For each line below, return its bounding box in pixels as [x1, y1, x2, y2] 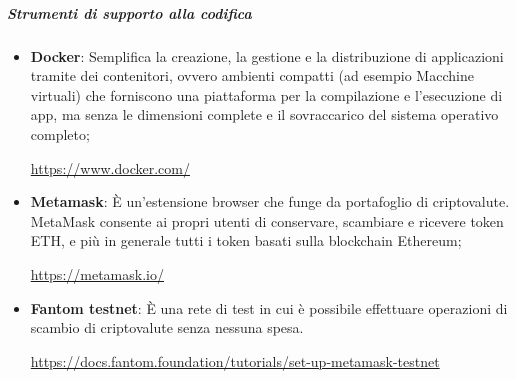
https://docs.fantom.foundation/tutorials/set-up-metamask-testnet [30, 350, 440, 371]
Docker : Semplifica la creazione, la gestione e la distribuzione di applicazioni [30, 45, 504, 66]
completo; [30, 123, 90, 144]
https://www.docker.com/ [30, 157, 190, 178]
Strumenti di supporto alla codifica [7, 2, 252, 23]
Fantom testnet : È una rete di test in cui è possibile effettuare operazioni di [30, 297, 508, 318]
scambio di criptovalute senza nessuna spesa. [30, 317, 304, 338]
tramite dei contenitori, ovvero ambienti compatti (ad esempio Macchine [30, 65, 474, 86]
